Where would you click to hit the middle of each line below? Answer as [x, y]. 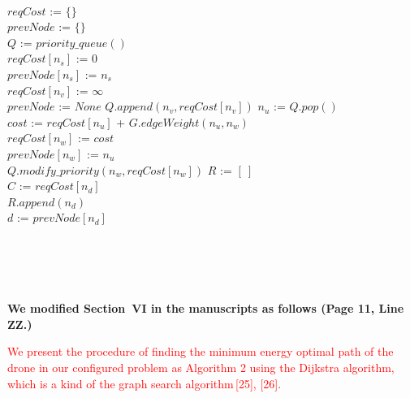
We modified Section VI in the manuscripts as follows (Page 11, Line [206, 308]
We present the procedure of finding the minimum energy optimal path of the [201, 351]
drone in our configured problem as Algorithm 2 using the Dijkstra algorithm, [201, 368]
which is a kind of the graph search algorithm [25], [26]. [145, 383]
